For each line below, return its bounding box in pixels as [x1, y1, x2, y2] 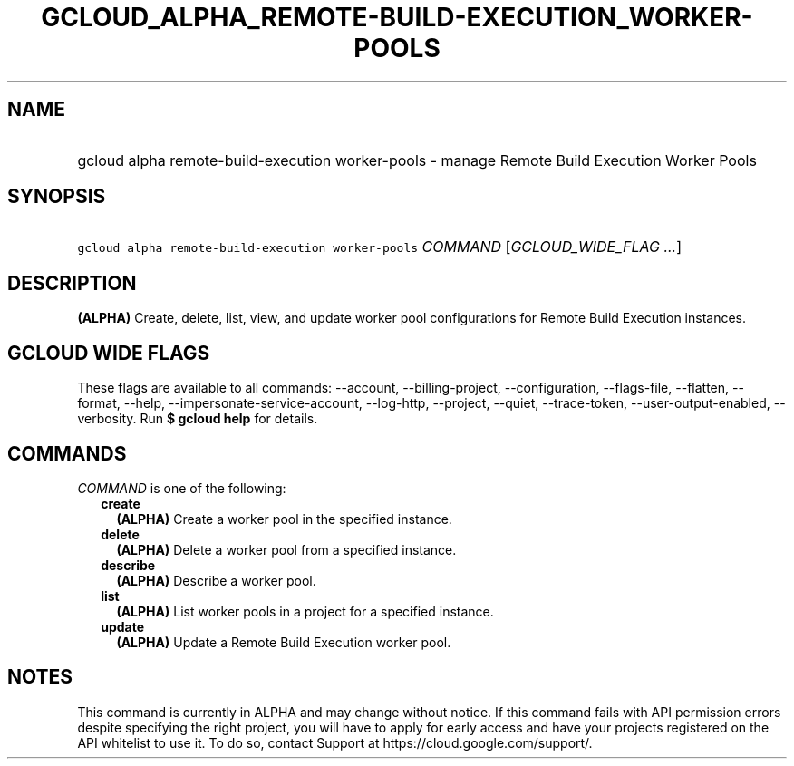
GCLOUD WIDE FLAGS [7, 341, 210, 364]
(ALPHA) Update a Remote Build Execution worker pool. [116, 634, 451, 650]
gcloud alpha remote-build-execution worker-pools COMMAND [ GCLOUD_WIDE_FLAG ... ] [77, 238, 683, 257]
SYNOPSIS [7, 185, 106, 208]
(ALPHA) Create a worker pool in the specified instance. [116, 510, 452, 527]
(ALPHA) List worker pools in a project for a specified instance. [116, 603, 494, 619]
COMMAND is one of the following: [77, 480, 286, 496]
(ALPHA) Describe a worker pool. [116, 572, 316, 588]
